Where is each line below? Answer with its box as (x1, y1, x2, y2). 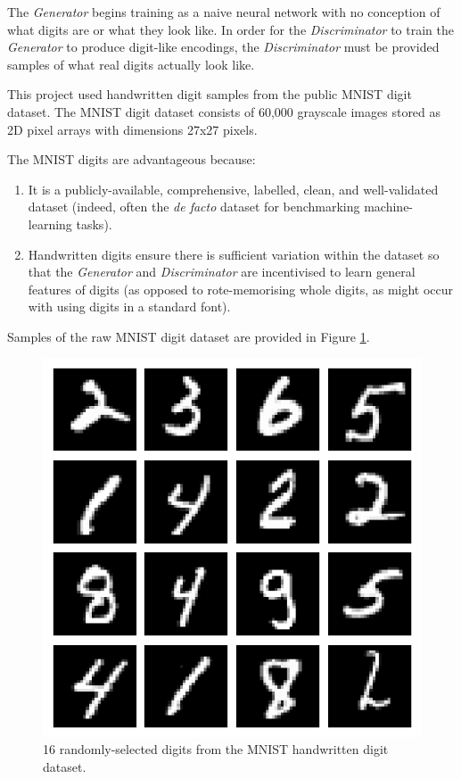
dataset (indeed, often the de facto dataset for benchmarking (28, 197, 360, 216)
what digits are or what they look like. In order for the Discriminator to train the (7, 20, 455, 38)
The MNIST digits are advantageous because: (7, 150, 256, 169)
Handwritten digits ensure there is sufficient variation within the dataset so (28, 244, 440, 263)
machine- (364, 197, 414, 216)
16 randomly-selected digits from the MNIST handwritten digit (43, 740, 389, 758)
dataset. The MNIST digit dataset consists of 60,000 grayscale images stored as (7, 102, 441, 120)
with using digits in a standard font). (28, 297, 231, 316)
